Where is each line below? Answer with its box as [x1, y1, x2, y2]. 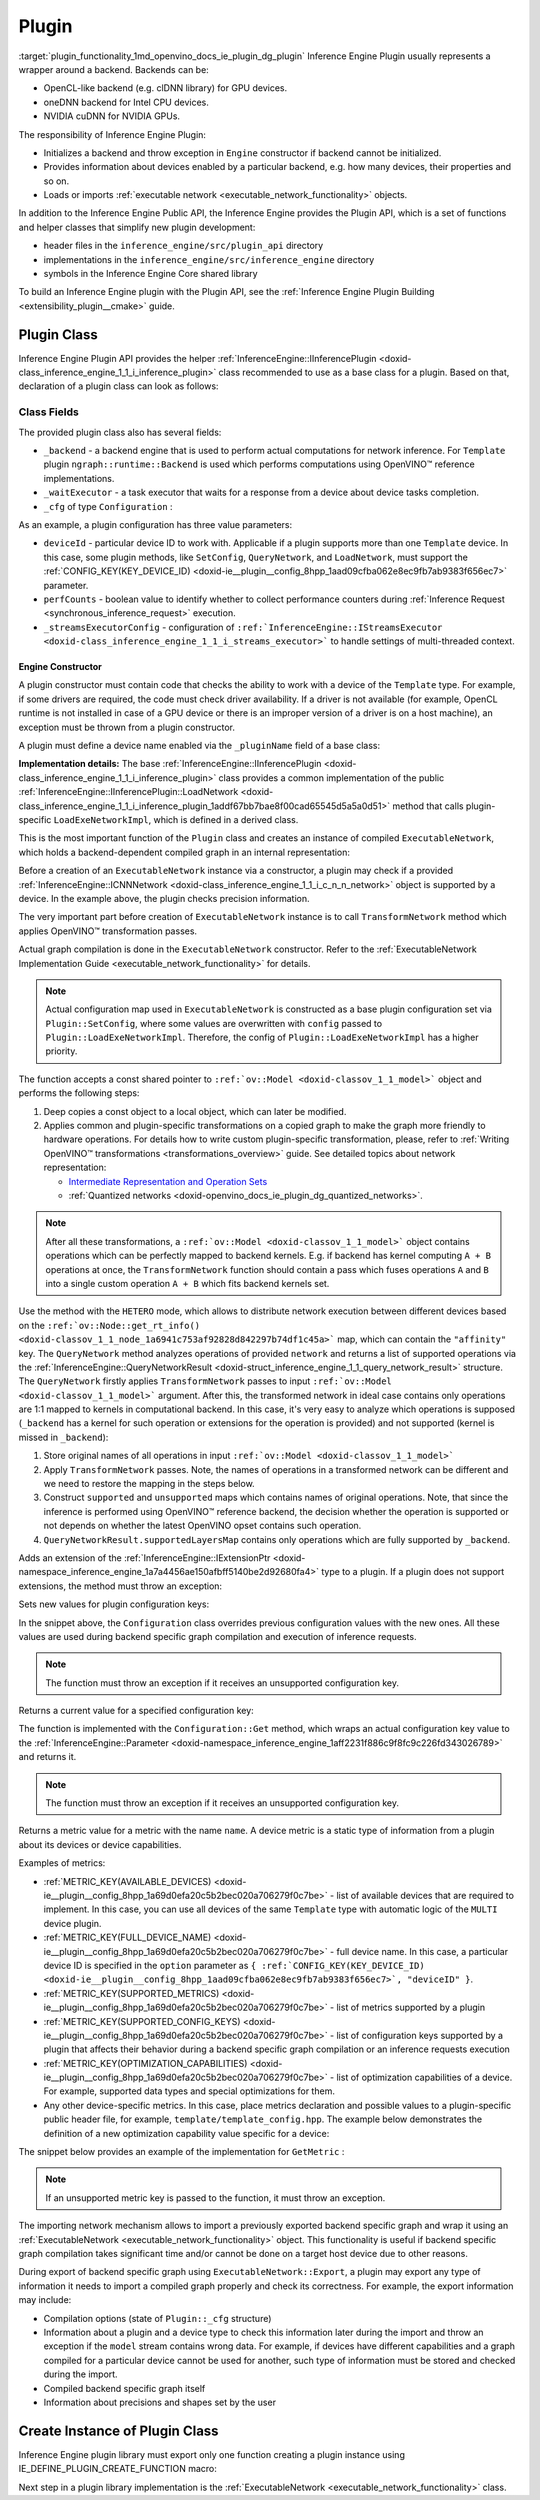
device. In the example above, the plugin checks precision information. [18, 892, 310, 904]
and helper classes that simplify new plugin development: [18, 221, 256, 233]
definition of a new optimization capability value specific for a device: [43, 2127, 330, 2139]
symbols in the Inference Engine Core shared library [43, 268, 259, 280]
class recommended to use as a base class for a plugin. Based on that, [218, 366, 510, 379]
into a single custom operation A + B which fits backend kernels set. [45, 1277, 330, 1289]
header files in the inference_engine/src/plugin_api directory [43, 240, 324, 252]
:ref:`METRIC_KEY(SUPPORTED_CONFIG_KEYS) [43, 2015, 241, 2027]
